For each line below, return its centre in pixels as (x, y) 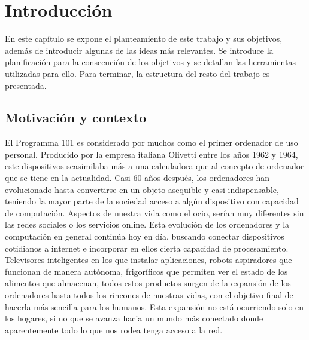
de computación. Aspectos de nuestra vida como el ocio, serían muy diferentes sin (154, 212)
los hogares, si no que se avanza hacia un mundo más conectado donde (134, 318)
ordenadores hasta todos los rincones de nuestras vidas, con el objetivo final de (149, 295)
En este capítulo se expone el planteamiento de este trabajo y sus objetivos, (144, 39)
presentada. (26, 85)
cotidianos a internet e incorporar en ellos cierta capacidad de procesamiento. (147, 248)
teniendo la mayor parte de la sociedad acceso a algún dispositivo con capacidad (152, 201)
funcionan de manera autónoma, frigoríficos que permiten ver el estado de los (146, 271)
